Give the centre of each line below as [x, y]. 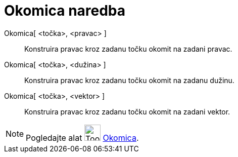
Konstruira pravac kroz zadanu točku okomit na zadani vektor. [127, 111]
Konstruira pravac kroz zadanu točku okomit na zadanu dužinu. [129, 80]
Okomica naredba [65, 11]
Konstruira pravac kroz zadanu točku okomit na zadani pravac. [128, 49]
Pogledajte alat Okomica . [82, 138]
